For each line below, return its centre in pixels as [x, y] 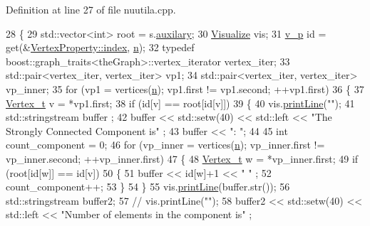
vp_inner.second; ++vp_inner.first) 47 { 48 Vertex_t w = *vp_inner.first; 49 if [182, 158]
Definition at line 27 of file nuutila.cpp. [91, 9]
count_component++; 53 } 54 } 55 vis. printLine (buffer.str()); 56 [148, 187]
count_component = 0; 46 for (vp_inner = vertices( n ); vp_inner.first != [165, 145]
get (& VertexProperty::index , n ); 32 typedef [100, 47]
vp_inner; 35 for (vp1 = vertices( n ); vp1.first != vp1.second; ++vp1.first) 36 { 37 [185, 88]
